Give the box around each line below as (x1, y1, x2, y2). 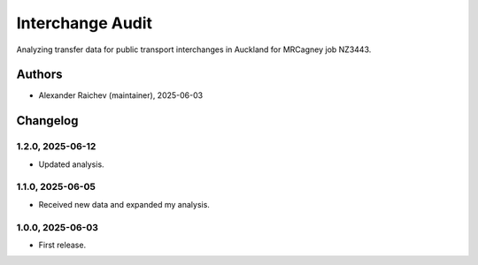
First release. (38, 239, 87, 250)
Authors (16, 67, 63, 82)
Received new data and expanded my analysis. (38, 199, 210, 209)
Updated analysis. (38, 159, 105, 170)
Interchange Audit (16, 13, 153, 33)
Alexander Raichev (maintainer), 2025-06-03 (38, 90, 204, 101)
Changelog (16, 113, 79, 128)
